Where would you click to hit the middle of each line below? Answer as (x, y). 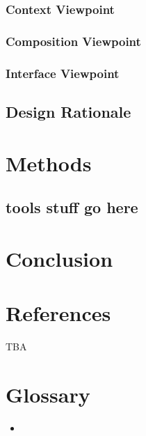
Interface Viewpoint (63, 73)
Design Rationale (68, 111)
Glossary (48, 394)
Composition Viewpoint (73, 41)
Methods (49, 163)
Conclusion (59, 258)
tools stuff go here (72, 207)
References (58, 313)
